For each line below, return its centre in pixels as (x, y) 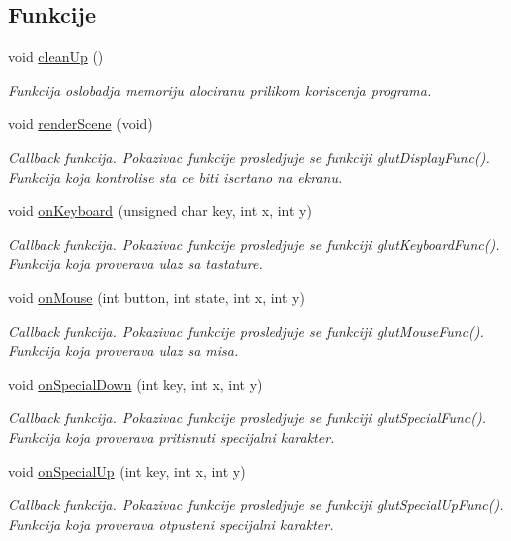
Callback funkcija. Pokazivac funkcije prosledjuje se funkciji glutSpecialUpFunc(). (256, 504)
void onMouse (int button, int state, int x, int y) (156, 296)
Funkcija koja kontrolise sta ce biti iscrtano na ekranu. (175, 176)
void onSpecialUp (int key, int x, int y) (127, 470)
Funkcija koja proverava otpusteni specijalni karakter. (171, 523)
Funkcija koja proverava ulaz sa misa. (123, 350)
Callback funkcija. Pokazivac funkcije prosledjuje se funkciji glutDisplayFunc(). (249, 156)
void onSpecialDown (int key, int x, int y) (135, 383)
